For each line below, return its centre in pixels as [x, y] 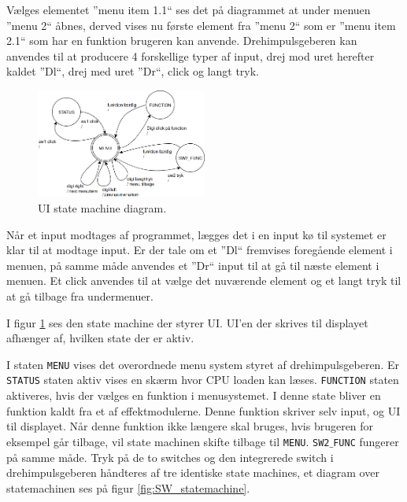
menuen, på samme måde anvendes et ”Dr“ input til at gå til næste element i [193, 265]
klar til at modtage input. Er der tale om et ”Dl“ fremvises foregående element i [200, 250]
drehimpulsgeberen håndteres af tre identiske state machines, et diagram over [193, 472]
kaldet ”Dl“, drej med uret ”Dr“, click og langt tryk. [133, 71]
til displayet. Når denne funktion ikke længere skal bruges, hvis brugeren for [190, 426]
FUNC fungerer [366, 441]
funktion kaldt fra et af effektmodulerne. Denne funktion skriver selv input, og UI [203, 410]
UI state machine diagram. [102, 208]
